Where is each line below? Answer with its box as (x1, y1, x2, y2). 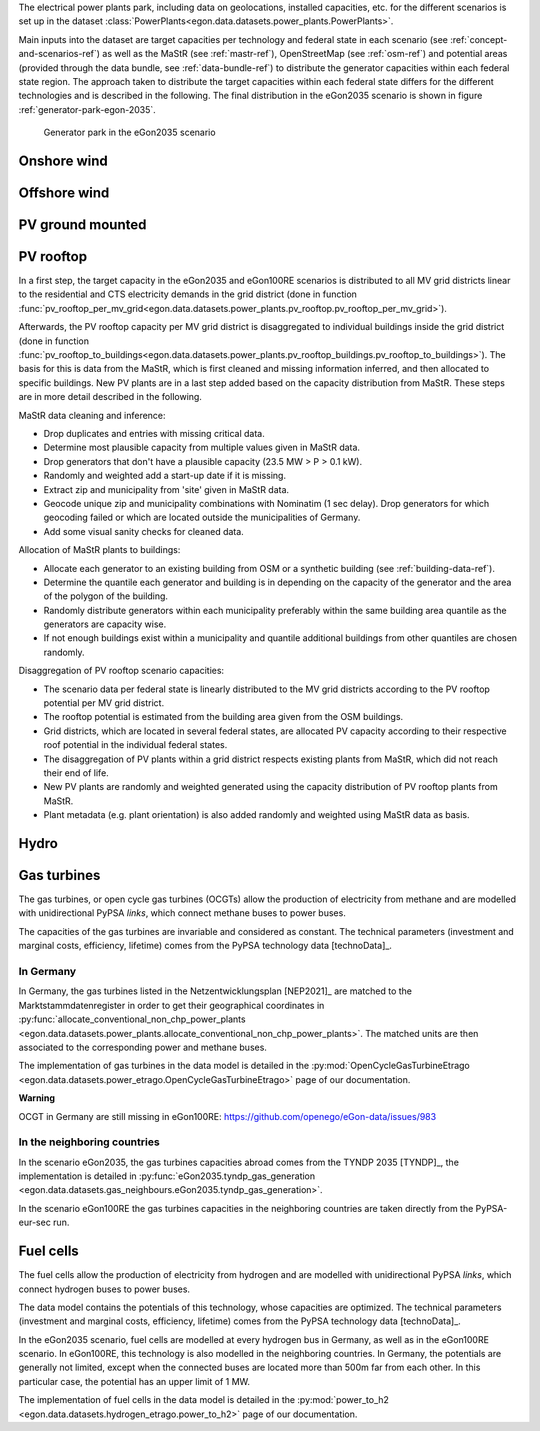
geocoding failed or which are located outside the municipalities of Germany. (43, 511, 361, 524)
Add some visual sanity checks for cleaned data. (43, 525, 244, 537)
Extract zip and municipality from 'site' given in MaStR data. (43, 483, 290, 495)
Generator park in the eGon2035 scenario (43, 126, 216, 139)
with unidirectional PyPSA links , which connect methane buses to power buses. (18, 907, 347, 919)
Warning (18, 1092, 55, 1104)
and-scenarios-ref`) (18, 48, 100, 60)
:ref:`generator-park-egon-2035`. (18, 103, 157, 115)
